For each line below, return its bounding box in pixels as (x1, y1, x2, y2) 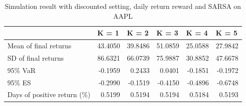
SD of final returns (7, 52, 64, 63)
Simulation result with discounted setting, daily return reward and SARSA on (4, 1, 241, 11)
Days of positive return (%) (7, 89, 91, 100)
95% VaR (7, 65, 36, 75)
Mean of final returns (7, 40, 72, 51)
